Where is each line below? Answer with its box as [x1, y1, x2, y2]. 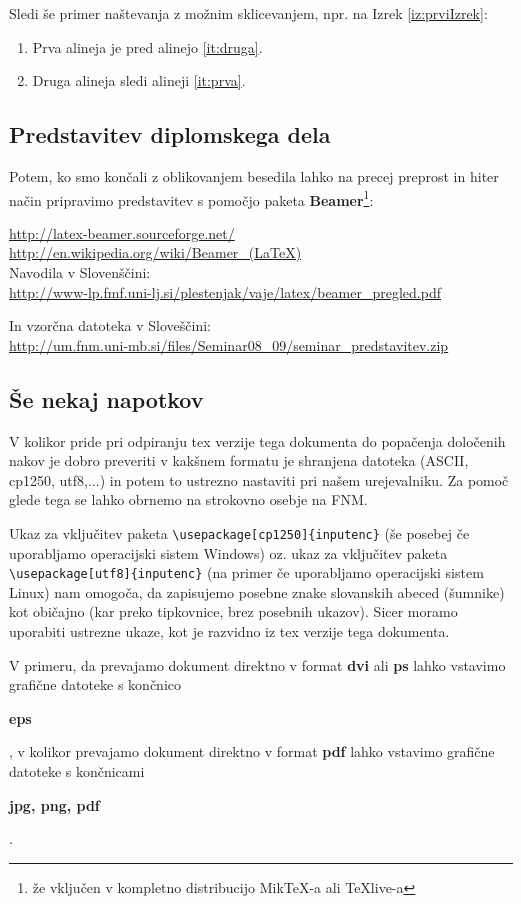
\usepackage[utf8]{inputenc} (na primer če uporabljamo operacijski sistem [9, 562, 484, 583]
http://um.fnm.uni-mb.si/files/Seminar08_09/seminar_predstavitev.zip [9, 334, 449, 355]
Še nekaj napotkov [9, 383, 204, 414]
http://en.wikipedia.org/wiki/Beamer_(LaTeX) [9, 242, 302, 263]
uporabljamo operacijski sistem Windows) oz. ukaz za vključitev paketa [9, 542, 448, 563]
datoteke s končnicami [9, 761, 145, 782]
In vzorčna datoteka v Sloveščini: [9, 315, 211, 336]
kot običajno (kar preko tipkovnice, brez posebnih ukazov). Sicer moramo [9, 601, 458, 622]
